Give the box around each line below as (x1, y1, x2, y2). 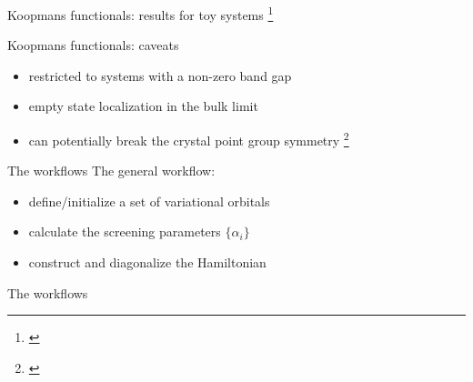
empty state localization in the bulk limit (28, 96, 258, 116)
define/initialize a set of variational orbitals (28, 191, 270, 210)
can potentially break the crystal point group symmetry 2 (28, 128, 349, 149)
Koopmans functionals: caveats (7, 35, 179, 55)
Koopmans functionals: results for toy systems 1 (7, 3, 274, 24)
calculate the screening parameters (28, 222, 221, 241)
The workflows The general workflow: (7, 161, 216, 180)
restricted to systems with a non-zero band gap (28, 65, 292, 85)
